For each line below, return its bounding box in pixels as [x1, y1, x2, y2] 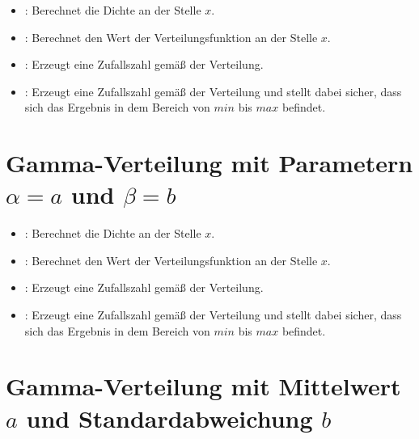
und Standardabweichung [26, 401, 313, 434]
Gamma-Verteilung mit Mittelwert [6, 369, 401, 403]
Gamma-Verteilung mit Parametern [6, 146, 413, 179]
